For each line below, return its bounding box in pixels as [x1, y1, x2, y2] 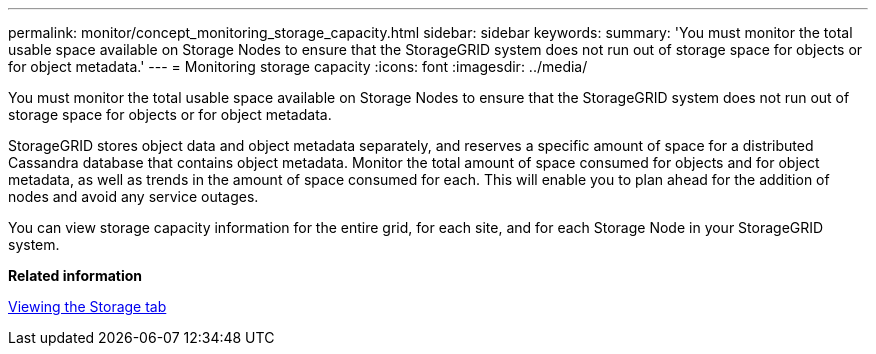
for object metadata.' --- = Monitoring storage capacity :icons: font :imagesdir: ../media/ [8, 58, 588, 75]
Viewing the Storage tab [8, 298, 167, 315]
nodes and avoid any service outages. [8, 188, 259, 205]
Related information [8, 267, 143, 284]
